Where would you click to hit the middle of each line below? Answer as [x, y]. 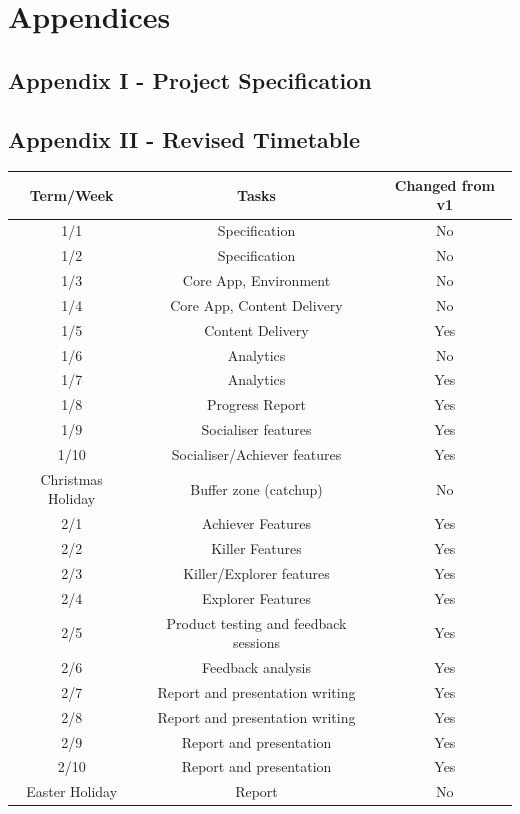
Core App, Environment [256, 279]
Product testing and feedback [256, 622]
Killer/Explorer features [256, 572]
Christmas [71, 478]
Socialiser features [256, 429]
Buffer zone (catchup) [256, 488]
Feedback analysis [256, 666]
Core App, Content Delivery [256, 304]
